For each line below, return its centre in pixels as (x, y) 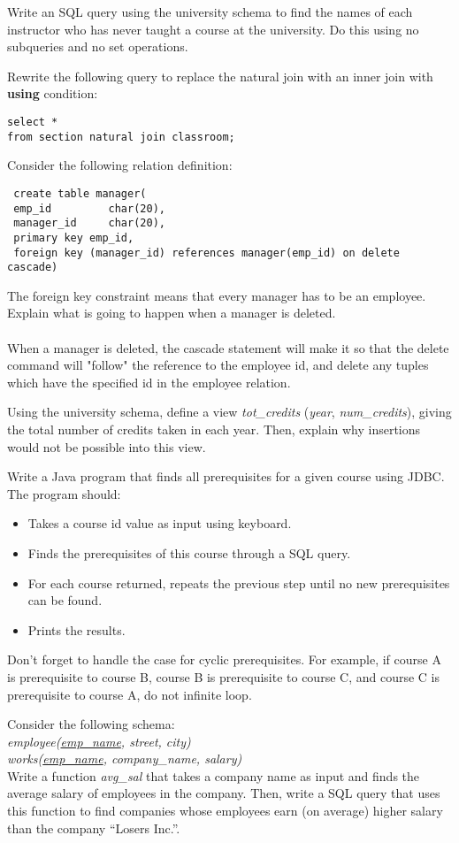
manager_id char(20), (89, 223)
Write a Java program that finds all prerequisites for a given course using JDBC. (226, 476)
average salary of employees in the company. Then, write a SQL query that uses (224, 793)
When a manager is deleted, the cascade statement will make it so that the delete (228, 347)
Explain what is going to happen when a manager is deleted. (172, 313)
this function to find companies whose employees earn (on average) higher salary (225, 811)
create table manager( (80, 193)
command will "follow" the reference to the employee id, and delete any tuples (218, 365)
